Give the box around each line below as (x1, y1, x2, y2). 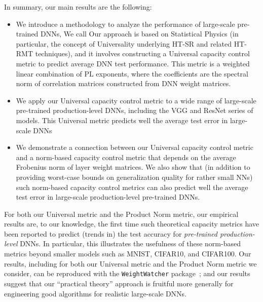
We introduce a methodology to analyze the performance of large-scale (16, 18, 235, 29)
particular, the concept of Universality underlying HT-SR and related (16, 38, 232, 49)
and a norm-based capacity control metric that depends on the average (16, 152, 236, 162)
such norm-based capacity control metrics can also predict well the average (16, 181, 248, 192)
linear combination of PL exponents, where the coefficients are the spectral (16, 68, 248, 79)
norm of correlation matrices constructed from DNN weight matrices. (16, 78, 231, 89)
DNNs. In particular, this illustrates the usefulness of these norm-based (20, 238, 241, 249)
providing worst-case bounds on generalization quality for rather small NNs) (16, 171, 253, 182)
